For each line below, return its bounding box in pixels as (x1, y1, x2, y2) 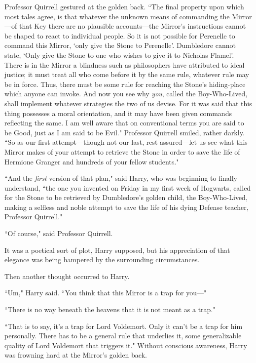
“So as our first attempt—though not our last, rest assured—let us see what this (4, 137, 248, 147)
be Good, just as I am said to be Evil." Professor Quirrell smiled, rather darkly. (4, 127, 245, 137)
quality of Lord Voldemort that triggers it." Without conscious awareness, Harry (4, 340, 247, 350)
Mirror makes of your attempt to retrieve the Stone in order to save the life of (4, 146, 240, 157)
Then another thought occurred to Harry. (4, 271, 130, 281)
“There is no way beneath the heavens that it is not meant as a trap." (4, 304, 216, 315)
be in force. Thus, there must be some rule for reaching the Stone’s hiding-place (4, 79, 246, 89)
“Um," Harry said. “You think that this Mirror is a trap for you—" (4, 287, 207, 298)
